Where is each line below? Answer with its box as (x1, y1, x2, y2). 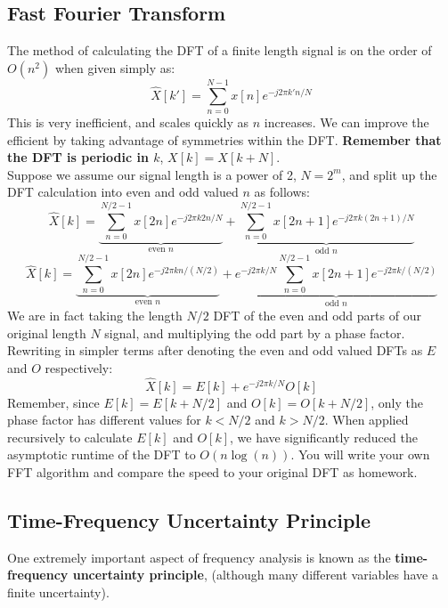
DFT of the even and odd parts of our (213, 306, 421, 325)
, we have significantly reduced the (230, 427, 418, 446)
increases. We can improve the (264, 112, 429, 131)
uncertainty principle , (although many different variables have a (72, 565, 438, 584)
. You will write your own (290, 445, 430, 464)
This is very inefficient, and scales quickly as (7, 112, 249, 131)
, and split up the (341, 165, 437, 183)
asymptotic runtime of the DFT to (7, 445, 196, 464)
